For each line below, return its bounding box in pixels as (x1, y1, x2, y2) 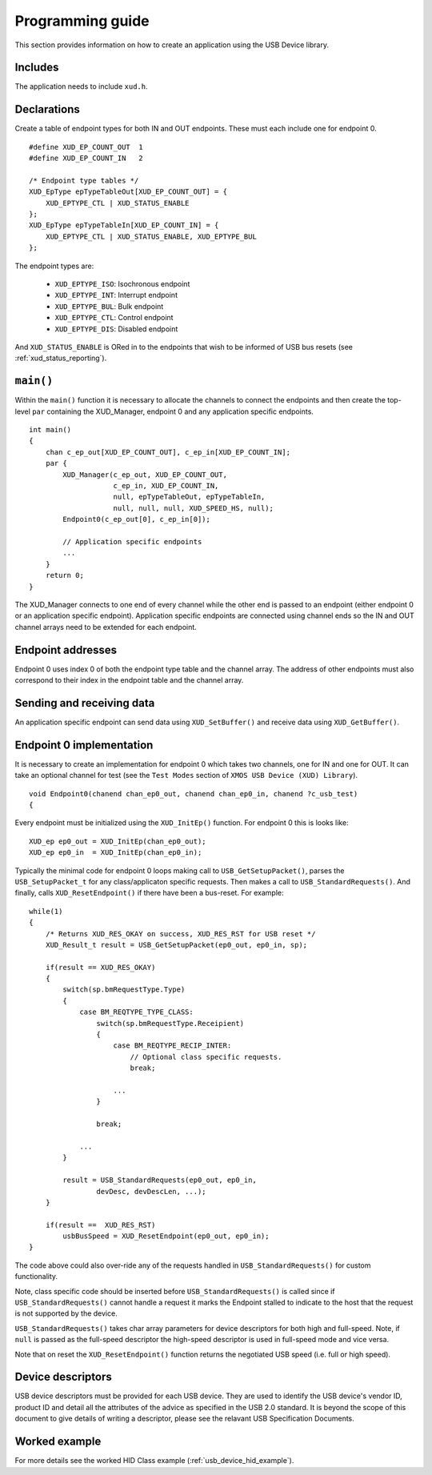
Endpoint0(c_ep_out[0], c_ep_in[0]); (62, 515, 211, 524)
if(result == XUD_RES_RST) (45, 1220, 156, 1229)
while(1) (29, 907, 63, 916)
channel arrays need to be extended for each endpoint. (14, 622, 198, 631)
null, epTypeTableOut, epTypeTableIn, (113, 492, 266, 502)
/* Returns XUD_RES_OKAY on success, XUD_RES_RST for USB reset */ (45, 929, 316, 938)
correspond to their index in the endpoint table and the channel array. (14, 675, 244, 685)
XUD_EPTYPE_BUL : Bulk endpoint (54, 301, 164, 311)
